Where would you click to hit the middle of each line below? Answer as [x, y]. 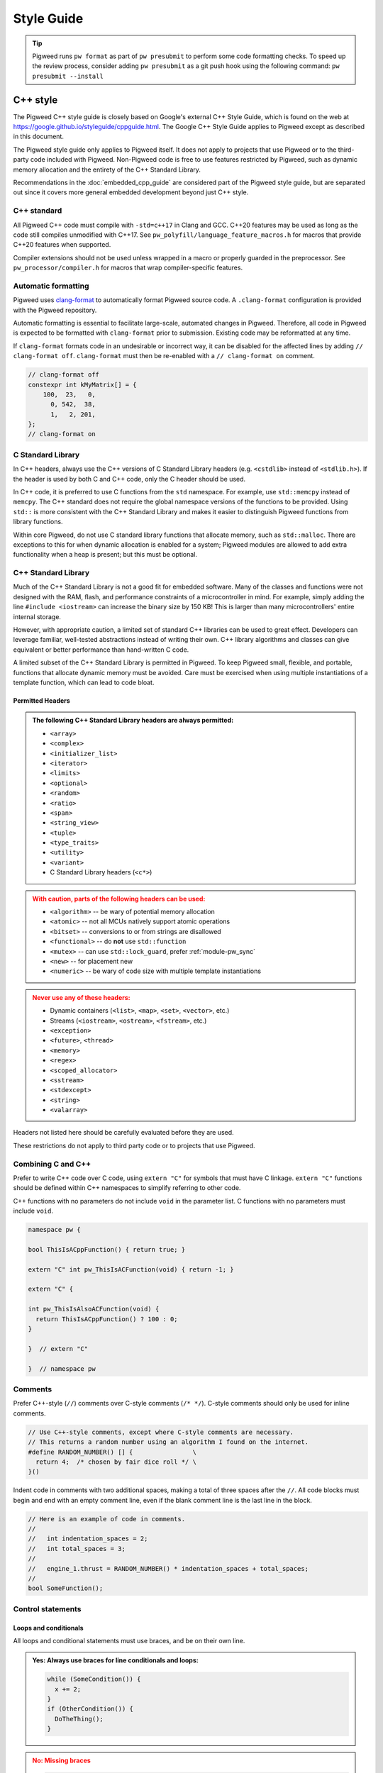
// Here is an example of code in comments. [107, 1519]
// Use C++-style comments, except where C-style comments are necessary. [161, 1432]
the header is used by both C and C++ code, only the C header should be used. [129, 479]
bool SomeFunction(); [66, 1588]
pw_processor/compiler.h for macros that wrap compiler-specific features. [128, 268]
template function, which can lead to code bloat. [84, 682]
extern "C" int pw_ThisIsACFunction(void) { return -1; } [131, 1269]
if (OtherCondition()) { [90, 1709]
